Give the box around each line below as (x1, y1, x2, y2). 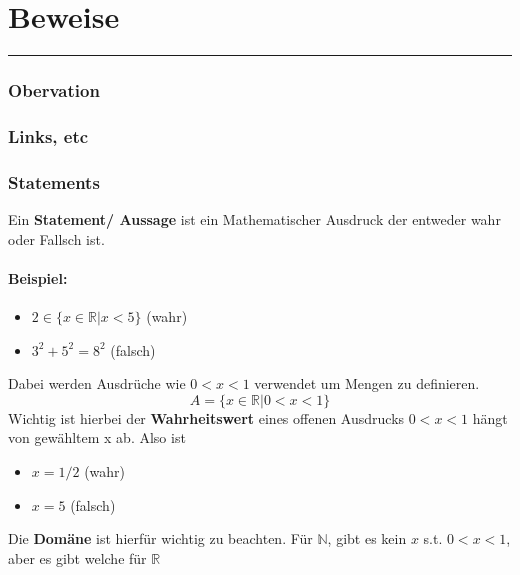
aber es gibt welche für (8, 547, 147, 568)
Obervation (8, 78, 100, 103)
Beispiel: (8, 267, 68, 288)
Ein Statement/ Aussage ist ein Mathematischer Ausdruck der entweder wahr (8, 209, 501, 230)
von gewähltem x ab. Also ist (8, 427, 186, 448)
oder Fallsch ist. (8, 228, 105, 249)
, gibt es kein (327, 528, 407, 549)
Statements (8, 169, 100, 194)
